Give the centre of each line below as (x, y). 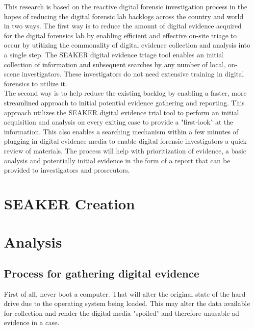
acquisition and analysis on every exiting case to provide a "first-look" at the (119, 122)
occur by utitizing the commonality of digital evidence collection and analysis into (127, 45)
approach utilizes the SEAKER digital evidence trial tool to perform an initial (122, 112)
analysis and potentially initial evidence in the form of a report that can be (117, 160)
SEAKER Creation (70, 203)
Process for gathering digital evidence (102, 273)
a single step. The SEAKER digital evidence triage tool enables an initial (114, 54)
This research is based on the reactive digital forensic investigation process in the (126, 6)
